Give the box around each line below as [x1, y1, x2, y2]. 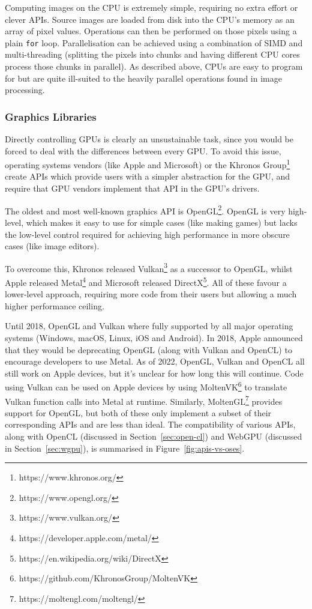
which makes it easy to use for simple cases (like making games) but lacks [26, 216, 298, 228]
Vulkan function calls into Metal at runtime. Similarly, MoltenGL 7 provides [5, 393, 283, 407]
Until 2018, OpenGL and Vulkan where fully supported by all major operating [5, 320, 293, 332]
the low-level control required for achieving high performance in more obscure [5, 228, 290, 240]
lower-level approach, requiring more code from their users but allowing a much [5, 288, 297, 300]
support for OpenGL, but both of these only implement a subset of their [5, 406, 272, 419]
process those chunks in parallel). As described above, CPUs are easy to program [5, 60, 303, 73]
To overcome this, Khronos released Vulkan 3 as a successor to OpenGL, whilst [5, 260, 293, 274]
